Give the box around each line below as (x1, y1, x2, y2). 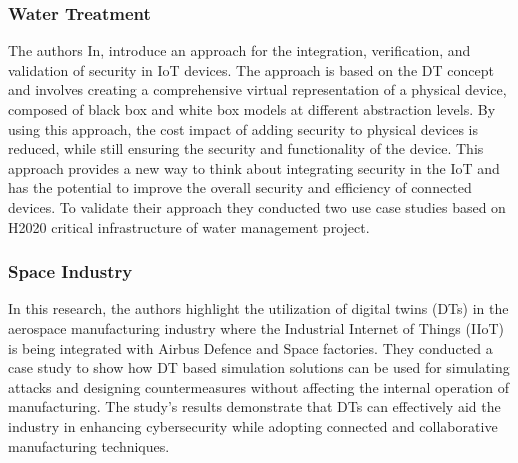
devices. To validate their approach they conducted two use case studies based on (8, 196, 506, 217)
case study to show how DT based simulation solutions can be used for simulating (8, 357, 510, 378)
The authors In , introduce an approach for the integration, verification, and (8, 40, 471, 61)
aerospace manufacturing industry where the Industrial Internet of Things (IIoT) (8, 317, 505, 338)
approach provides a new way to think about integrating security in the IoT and (8, 157, 500, 178)
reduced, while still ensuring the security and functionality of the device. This (8, 138, 484, 159)
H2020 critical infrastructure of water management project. (8, 216, 370, 237)
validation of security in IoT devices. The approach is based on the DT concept (8, 59, 494, 80)
